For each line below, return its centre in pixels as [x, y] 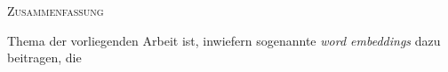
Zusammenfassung [56, 11]
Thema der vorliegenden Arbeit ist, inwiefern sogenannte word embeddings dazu [224, 40]
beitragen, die [44, 58]
